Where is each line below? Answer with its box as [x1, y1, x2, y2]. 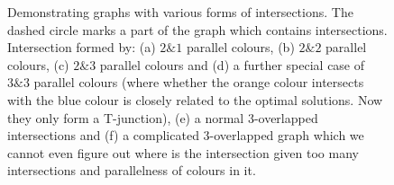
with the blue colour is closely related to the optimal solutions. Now [7, 90, 383, 109]
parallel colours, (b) [186, 38, 295, 57]
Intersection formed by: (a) [7, 38, 156, 57]
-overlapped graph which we [209, 126, 364, 145]
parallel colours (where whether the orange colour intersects [33, 73, 364, 92]
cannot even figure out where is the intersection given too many [7, 143, 359, 162]
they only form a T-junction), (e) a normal [7, 108, 244, 127]
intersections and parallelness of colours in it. [7, 161, 256, 180]
